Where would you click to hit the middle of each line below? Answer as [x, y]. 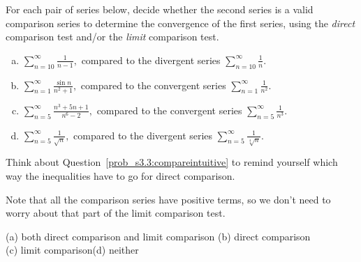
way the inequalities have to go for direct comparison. [120, 176]
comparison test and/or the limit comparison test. [112, 37]
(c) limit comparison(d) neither [72, 250]
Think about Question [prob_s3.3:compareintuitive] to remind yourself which [172, 162]
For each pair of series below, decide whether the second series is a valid [160, 9]
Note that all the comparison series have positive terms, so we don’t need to [168, 199]
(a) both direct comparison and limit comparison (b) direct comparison [158, 236]
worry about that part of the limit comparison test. [116, 213]
